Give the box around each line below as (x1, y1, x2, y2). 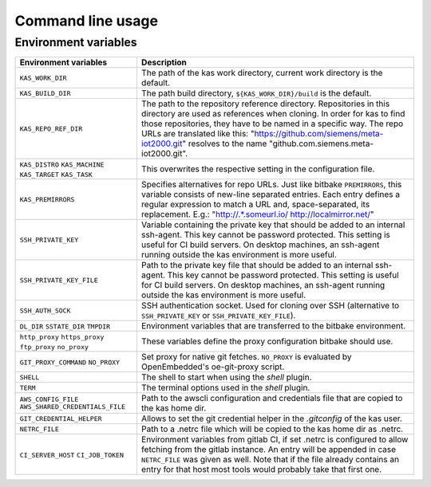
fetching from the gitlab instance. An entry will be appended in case (140, 444, 397, 455)
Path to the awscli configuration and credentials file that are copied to (140, 393, 403, 404)
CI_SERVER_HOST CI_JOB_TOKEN (19, 451, 124, 460)
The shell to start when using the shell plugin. (140, 371, 312, 383)
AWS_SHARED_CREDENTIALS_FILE (19, 403, 126, 411)
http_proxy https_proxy (19, 333, 105, 342)
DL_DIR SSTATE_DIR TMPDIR (19, 323, 111, 331)
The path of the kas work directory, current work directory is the (140, 68, 383, 79)
